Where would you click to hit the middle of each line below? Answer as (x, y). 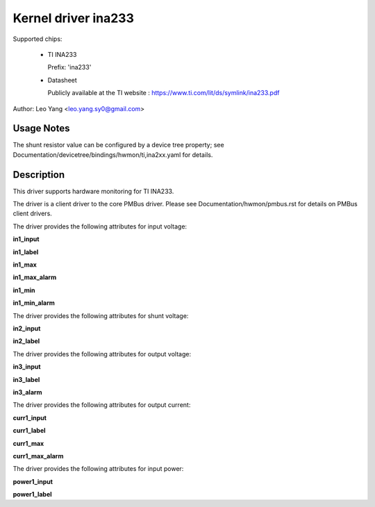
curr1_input (30, 417)
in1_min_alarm (34, 303)
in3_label (26, 379)
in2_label (26, 341)
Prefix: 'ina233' (69, 67)
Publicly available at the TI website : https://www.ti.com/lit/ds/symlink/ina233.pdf (164, 93)
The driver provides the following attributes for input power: (98, 469)
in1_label (26, 252)
